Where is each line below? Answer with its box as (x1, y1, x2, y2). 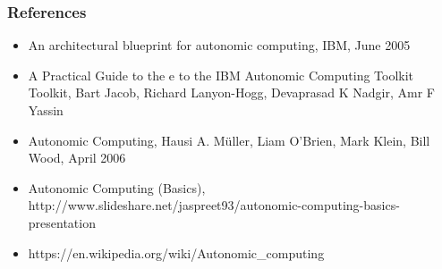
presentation (28, 213, 96, 231)
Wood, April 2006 (28, 148, 126, 167)
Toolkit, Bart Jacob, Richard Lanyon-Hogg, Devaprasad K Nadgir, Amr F (28, 83, 435, 102)
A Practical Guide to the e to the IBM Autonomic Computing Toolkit (28, 65, 414, 84)
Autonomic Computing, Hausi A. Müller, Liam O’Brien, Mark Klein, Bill (28, 130, 430, 149)
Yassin (28, 101, 64, 119)
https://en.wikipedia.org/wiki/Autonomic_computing (28, 243, 325, 262)
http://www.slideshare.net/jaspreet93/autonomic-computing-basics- (28, 196, 400, 214)
